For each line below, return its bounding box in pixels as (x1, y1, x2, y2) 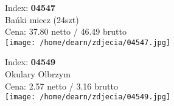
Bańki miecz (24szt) (5, 13, 79, 26)
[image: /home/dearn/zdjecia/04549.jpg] (5, 93, 171, 102)
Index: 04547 (5, 1, 56, 13)
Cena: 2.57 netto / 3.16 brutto (5, 79, 118, 92)
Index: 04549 (5, 55, 56, 68)
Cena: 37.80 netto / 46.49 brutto (5, 25, 127, 38)
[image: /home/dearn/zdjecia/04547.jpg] (5, 38, 171, 47)
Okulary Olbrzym (5, 68, 71, 80)
